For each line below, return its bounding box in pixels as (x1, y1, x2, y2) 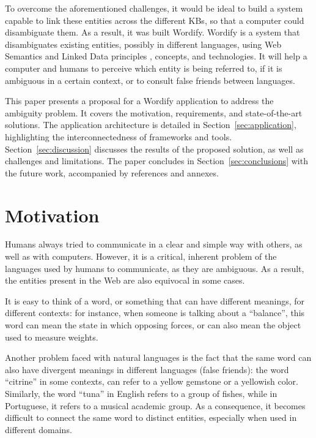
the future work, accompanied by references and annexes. (5, 166, 219, 179)
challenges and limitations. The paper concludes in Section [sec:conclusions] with (5, 154, 308, 167)
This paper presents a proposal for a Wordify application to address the (5, 94, 274, 107)
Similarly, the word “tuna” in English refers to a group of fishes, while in (5, 387, 277, 399)
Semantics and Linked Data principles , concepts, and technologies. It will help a (5, 50, 307, 62)
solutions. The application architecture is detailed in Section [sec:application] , (5, 118, 296, 131)
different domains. (5, 423, 72, 436)
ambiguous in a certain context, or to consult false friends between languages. (5, 74, 295, 86)
